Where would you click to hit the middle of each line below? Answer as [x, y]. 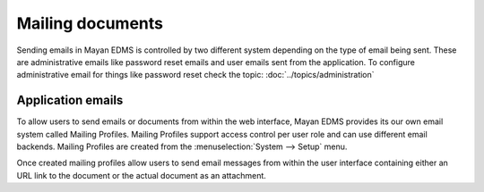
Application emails [70, 100]
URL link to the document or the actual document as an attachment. [141, 175]
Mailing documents [90, 23]
